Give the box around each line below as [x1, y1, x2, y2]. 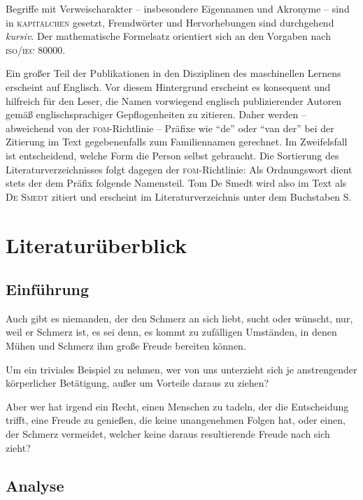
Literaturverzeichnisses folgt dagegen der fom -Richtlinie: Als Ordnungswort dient [6, 162, 353, 176]
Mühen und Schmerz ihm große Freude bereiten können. [6, 338, 246, 353]
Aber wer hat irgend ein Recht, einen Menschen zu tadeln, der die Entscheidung [6, 399, 349, 413]
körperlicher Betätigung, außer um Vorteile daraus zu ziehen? [6, 376, 269, 390]
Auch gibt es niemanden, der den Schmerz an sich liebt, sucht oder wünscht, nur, [6, 310, 353, 325]
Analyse [6, 474, 64, 496]
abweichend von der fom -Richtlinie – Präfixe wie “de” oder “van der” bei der [6, 120, 334, 135]
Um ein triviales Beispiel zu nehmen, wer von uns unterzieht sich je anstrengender [6, 362, 357, 376]
